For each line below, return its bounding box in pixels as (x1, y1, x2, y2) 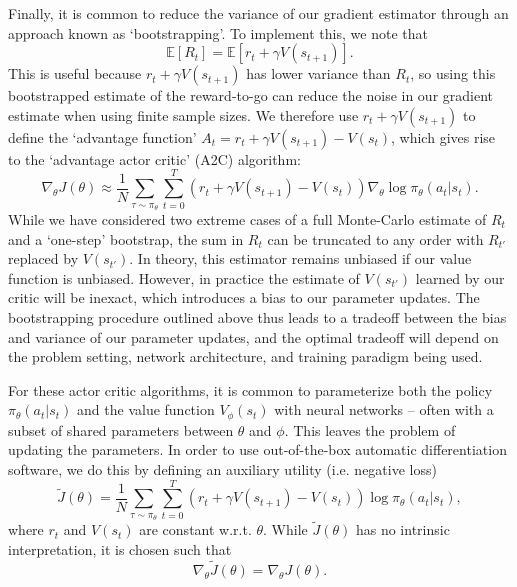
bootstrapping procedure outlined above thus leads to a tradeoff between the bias (8, 306, 507, 327)
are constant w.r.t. (139, 519, 252, 540)
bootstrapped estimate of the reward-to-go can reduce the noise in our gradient (8, 85, 494, 106)
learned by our (415, 267, 505, 288)
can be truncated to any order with (267, 228, 484, 249)
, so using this (410, 63, 496, 84)
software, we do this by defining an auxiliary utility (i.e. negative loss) (8, 458, 437, 479)
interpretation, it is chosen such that (8, 538, 232, 559)
